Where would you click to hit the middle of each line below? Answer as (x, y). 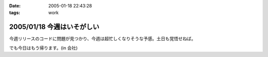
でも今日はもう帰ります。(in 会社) (43, 48)
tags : (15, 13)
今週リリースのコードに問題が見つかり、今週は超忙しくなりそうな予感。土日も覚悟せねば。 (102, 39)
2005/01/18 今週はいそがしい (54, 27)
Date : (15, 6)
